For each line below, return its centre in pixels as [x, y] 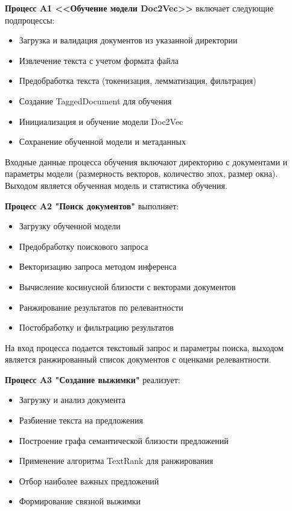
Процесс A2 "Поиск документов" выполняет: [92, 205]
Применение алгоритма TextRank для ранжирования [116, 461]
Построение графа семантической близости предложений [124, 440]
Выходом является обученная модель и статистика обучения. [116, 185]
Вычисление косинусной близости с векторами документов [127, 286]
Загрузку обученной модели [70, 226]
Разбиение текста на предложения [81, 420]
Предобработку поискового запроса [84, 246]
